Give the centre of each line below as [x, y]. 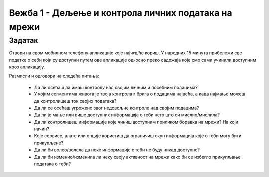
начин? [42, 129]
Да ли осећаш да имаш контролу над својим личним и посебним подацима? [116, 87]
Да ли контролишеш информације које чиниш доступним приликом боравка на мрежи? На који [136, 122]
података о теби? [53, 164]
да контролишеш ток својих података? [75, 101]
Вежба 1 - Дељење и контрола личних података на [121, 13]
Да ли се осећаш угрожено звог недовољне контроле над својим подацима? [117, 108]
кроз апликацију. [27, 67]
